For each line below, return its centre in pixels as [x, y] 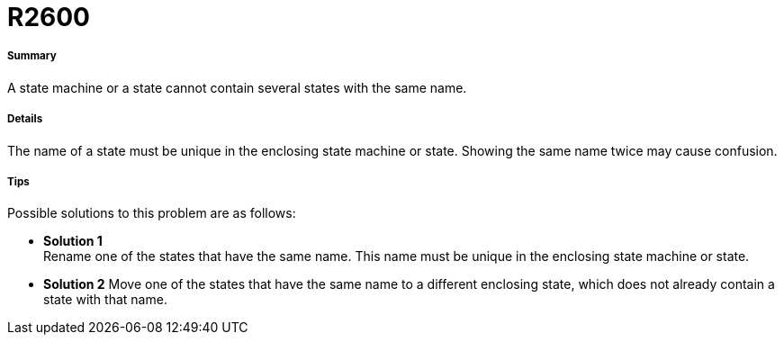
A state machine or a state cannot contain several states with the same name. [237, 87]
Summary [32, 56]
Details [25, 119]
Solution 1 [73, 241]
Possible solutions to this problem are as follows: [152, 213]
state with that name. [105, 300]
